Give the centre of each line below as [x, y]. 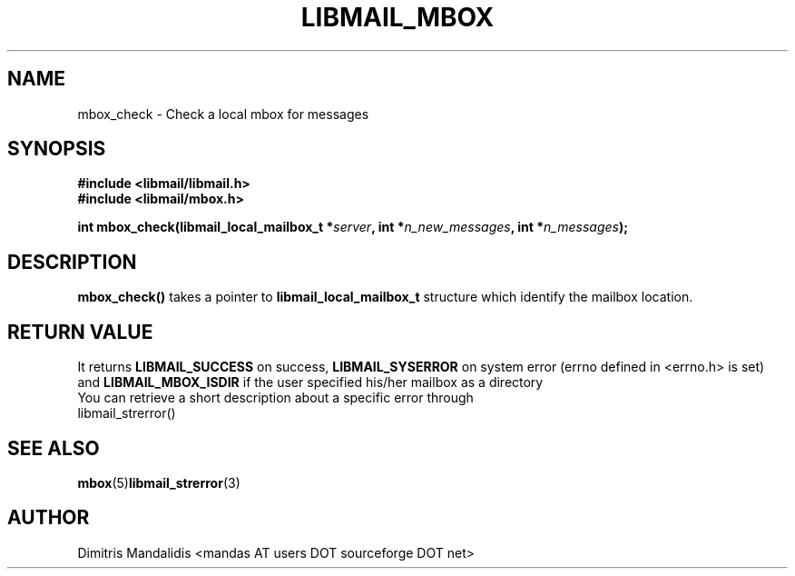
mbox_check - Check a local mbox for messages [223, 114]
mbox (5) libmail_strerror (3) [159, 482]
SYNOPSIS [57, 149]
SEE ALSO [54, 448]
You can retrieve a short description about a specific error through [275, 398]
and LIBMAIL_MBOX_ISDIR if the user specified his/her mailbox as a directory [310, 382]
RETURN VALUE [80, 332]
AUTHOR [49, 518]
